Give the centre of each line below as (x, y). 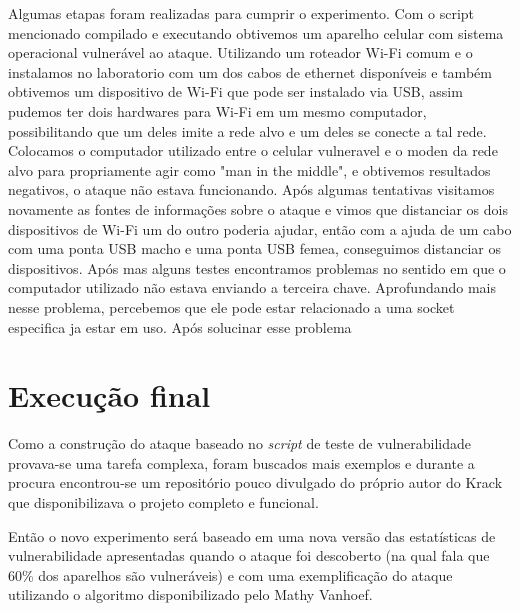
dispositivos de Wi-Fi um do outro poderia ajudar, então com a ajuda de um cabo (260, 228)
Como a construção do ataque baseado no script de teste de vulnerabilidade (240, 443)
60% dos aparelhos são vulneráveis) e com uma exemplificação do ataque (230, 574)
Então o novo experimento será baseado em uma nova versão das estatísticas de (252, 535)
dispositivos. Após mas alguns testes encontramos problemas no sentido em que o (257, 267)
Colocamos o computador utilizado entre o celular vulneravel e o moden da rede (253, 150)
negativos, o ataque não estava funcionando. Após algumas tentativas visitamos (251, 189)
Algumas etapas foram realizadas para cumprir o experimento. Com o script (241, 13)
